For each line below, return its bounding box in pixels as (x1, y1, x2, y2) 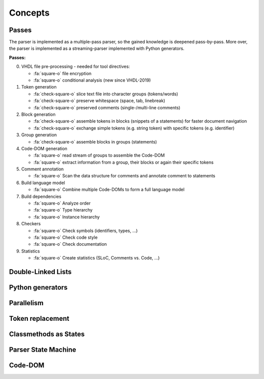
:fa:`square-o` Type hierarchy (33, 207, 93, 213)
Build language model (21, 180, 66, 186)
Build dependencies (21, 193, 62, 199)
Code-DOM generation (21, 146, 68, 151)
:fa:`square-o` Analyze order (33, 200, 91, 206)
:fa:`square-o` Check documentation (33, 241, 107, 247)
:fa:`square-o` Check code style (33, 234, 98, 240)
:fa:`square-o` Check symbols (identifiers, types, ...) (33, 228, 138, 233)
